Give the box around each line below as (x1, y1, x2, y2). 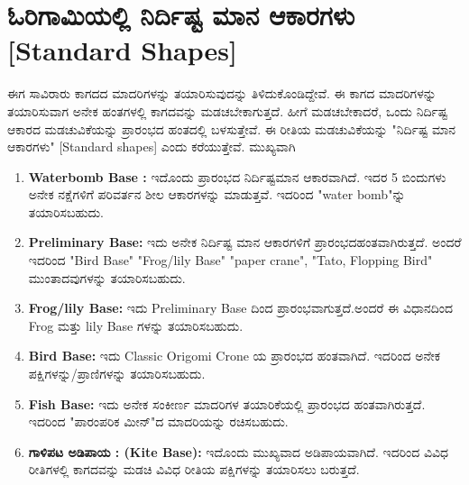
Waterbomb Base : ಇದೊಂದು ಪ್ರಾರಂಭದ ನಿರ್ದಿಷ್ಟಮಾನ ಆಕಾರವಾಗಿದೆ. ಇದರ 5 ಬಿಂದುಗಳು (28, 167, 446, 186)
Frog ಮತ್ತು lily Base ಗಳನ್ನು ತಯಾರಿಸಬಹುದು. (28, 316, 244, 334)
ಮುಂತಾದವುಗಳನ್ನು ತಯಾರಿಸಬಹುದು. (28, 268, 186, 287)
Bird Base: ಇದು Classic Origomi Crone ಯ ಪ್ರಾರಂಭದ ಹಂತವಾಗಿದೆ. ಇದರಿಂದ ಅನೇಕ (28, 346, 441, 365)
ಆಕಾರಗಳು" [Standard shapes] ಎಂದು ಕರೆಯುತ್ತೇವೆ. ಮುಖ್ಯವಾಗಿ (7, 137, 296, 156)
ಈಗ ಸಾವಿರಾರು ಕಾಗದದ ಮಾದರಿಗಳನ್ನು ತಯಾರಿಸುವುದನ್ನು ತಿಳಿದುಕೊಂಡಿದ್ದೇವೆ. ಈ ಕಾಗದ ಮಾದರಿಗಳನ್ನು (7, 84, 437, 103)
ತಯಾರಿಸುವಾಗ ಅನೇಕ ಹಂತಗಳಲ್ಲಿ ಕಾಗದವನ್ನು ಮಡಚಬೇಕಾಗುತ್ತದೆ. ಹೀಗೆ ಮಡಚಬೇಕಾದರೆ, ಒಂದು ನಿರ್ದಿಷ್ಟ (7, 101, 448, 120)
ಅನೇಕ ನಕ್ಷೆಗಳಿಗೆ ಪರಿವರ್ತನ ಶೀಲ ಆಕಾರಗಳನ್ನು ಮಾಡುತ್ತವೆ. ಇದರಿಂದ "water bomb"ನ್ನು (28, 185, 406, 204)
